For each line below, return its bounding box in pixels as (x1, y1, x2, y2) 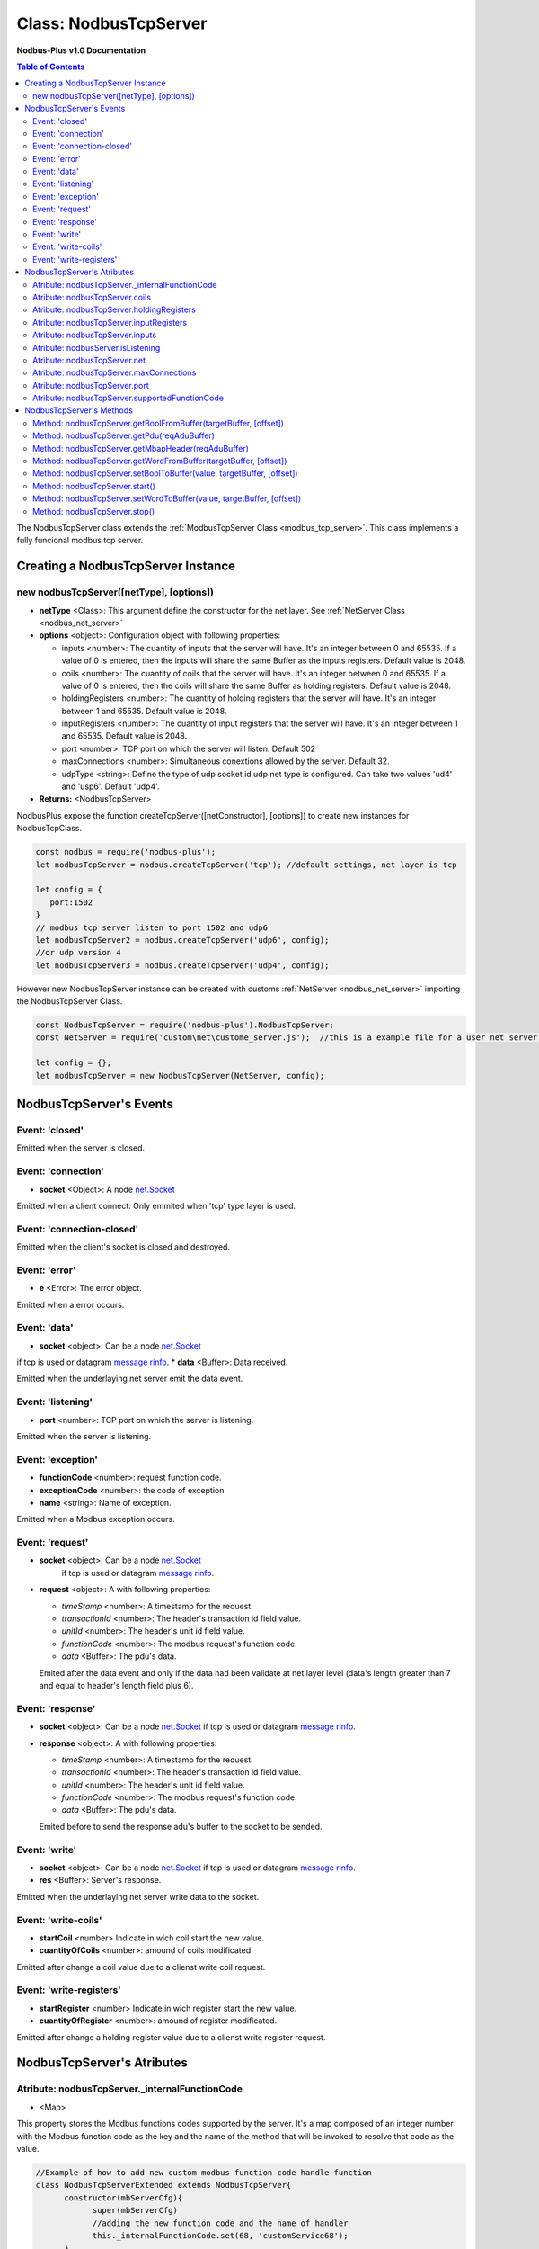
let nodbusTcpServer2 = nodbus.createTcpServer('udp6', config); (35, 935, 330, 945)
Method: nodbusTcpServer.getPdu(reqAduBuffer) (32, 430, 216, 441)
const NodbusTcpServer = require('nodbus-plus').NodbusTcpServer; (35, 1020, 334, 1030)
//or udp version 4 (35, 947, 121, 958)
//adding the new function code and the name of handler (92, 2218, 349, 2228)
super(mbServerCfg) (92, 2205, 179, 2216)
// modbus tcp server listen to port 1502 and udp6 (35, 922, 269, 933)
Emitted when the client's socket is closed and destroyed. (16, 1241, 231, 1252)
